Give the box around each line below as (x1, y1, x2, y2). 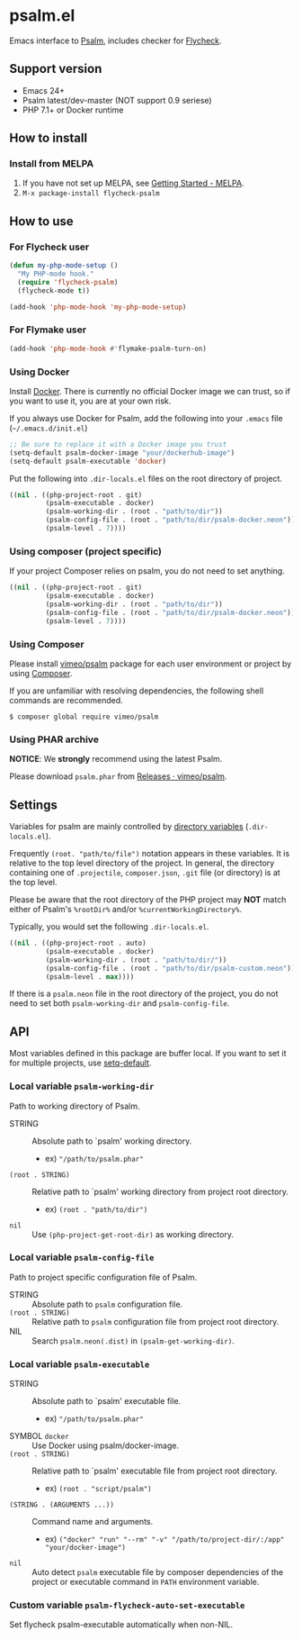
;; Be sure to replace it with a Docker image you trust (9, 439, 227, 448)
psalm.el (9, 5, 75, 26)
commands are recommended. (9, 694, 123, 705)
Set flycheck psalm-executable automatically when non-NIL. (9, 1619, 234, 1630)
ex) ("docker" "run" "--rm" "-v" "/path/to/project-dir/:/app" (44, 1534, 285, 1544)
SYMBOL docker (9, 1431, 69, 1442)
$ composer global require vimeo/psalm (9, 712, 159, 721)
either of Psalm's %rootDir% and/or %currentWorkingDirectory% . (9, 904, 243, 915)
